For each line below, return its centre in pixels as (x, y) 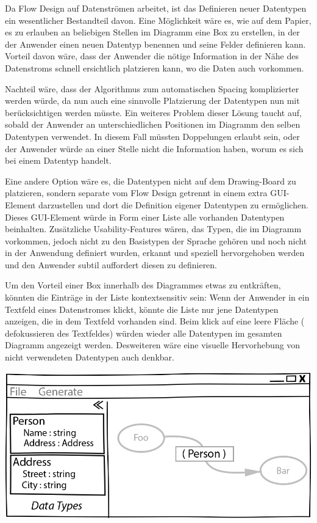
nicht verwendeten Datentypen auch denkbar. (90, 357)
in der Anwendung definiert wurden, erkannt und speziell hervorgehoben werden (155, 253)
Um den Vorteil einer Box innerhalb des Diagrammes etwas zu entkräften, (143, 285)
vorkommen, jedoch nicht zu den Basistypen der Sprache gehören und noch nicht (156, 240)
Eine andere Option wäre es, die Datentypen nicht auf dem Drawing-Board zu (151, 181)
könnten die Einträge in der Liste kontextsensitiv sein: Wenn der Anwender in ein (157, 297)
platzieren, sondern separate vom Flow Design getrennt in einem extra (136, 193)
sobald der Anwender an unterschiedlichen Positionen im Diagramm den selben (153, 124)
